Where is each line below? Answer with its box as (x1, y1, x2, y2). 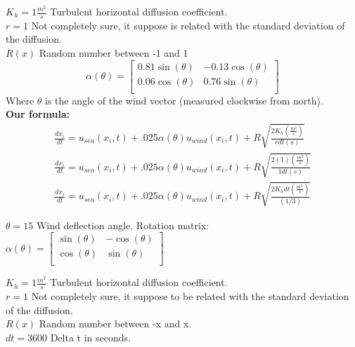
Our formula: (6, 107, 70, 121)
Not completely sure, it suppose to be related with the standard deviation (31, 289, 349, 304)
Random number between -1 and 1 (39, 46, 188, 60)
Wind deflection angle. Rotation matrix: (36, 217, 209, 232)
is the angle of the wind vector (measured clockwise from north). (45, 93, 323, 107)
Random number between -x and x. (39, 316, 192, 331)
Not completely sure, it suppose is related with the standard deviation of (31, 18, 345, 32)
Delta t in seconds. (50, 329, 131, 344)
